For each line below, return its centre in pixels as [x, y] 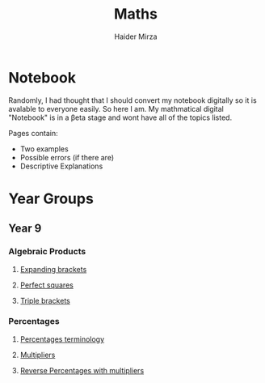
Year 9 [25, 229]
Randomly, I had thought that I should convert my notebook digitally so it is [132, 100]
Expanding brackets [53, 269]
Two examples [44, 149]
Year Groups [51, 198]
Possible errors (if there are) [67, 157]
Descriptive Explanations [61, 166]
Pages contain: [33, 133]
